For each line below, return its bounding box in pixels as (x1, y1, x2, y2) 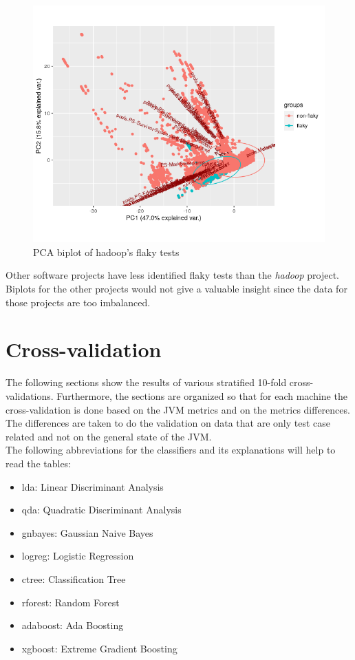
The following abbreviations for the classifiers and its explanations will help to (6, 443, 336, 457)
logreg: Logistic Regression (21, 549, 134, 563)
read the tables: (6, 456, 72, 470)
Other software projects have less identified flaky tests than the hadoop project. (6, 268, 339, 282)
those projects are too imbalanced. (6, 295, 151, 309)
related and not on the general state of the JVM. (6, 429, 212, 443)
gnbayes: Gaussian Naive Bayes (21, 525, 153, 540)
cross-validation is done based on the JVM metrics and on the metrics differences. (6, 402, 350, 416)
